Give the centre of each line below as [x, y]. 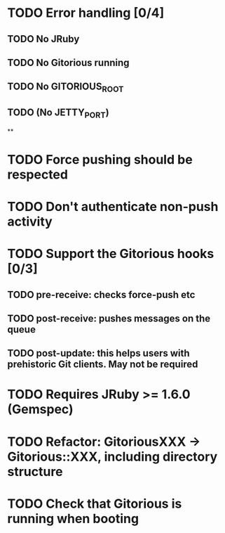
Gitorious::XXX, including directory [112, 457]
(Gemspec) [40, 410]
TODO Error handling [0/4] [86, 13]
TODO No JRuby [43, 39]
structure [35, 471]
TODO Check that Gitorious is [95, 503]
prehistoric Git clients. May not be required [103, 365]
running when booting [73, 519]
